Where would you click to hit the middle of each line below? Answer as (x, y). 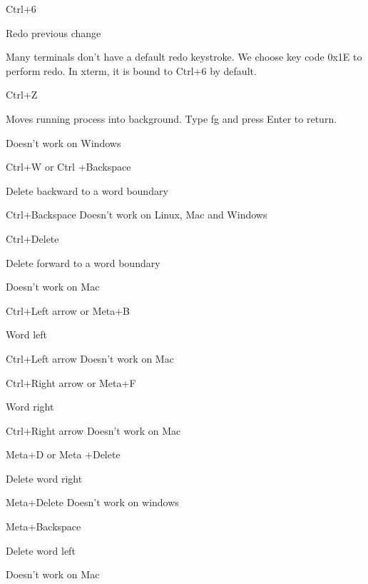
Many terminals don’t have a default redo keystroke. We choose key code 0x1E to (184, 57)
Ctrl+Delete (32, 238)
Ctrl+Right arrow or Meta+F (71, 382)
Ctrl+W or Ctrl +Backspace (68, 167)
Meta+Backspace (44, 527)
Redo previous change (53, 32)
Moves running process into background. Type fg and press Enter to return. (172, 118)
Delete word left (41, 550)
